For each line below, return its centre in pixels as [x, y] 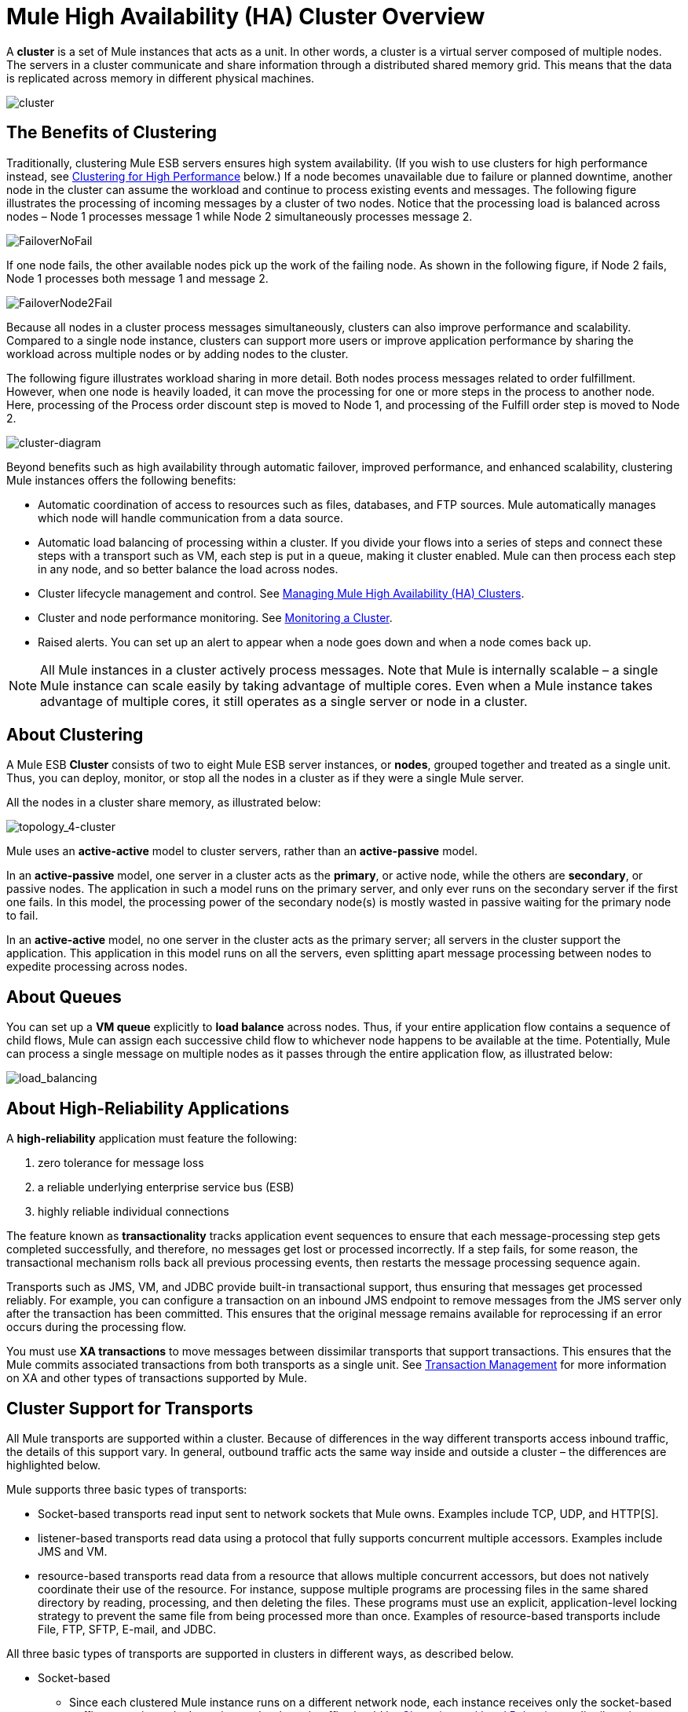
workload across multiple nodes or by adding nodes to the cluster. [177, 353]
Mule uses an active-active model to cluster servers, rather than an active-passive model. [242, 851]
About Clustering [75, 735]
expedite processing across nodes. [97, 967]
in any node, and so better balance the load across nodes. [188, 569]
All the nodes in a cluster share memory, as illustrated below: [164, 803]
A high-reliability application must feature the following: [152, 1139]
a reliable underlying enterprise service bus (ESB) [166, 1187]
